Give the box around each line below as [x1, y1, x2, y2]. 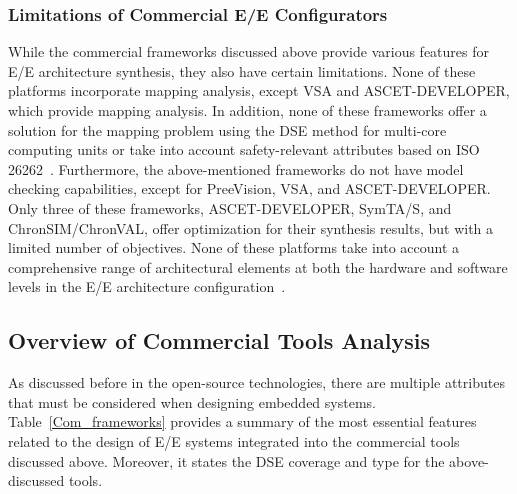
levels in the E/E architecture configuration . [8, 276, 286, 297]
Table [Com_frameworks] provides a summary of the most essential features [8, 411, 477, 432]
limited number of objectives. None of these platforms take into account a [8, 237, 460, 258]
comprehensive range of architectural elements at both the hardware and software [8, 256, 508, 277]
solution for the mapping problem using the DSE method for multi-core [8, 119, 447, 140]
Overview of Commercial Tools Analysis [8, 325, 430, 356]
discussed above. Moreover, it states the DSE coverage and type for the [8, 450, 445, 471]
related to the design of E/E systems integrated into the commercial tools [8, 430, 460, 451]
